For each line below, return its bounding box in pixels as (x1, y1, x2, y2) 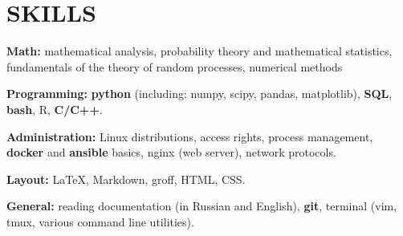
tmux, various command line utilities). (6, 213, 194, 230)
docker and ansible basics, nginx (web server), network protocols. (6, 144, 336, 161)
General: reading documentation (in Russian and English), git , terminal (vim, (6, 197, 397, 214)
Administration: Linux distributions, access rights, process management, (6, 128, 373, 144)
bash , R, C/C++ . (6, 100, 103, 117)
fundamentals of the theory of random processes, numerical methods (6, 58, 343, 75)
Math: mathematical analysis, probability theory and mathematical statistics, (6, 43, 393, 59)
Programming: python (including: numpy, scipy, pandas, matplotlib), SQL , (6, 85, 393, 102)
